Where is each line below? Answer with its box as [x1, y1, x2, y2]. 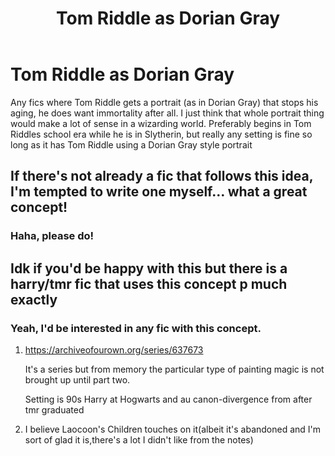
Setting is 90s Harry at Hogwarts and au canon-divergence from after [24, 393, 313, 405]
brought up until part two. [24, 373, 131, 386]
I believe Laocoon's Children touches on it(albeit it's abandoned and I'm [24, 423, 322, 435]
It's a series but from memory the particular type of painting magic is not [24, 363, 325, 375]
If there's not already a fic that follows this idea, [10, 168, 314, 185]
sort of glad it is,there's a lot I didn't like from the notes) [24, 433, 254, 446]
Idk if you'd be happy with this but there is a [10, 260, 288, 277]
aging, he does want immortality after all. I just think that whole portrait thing [10, 107, 325, 119]
